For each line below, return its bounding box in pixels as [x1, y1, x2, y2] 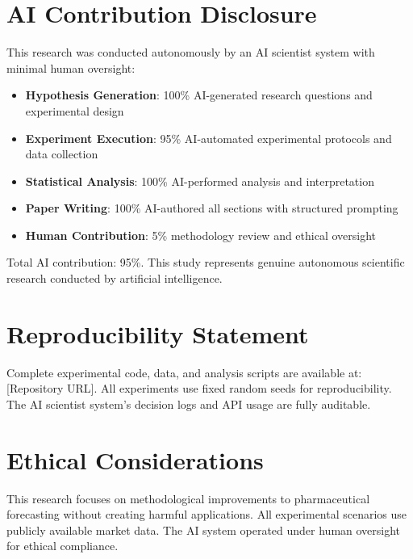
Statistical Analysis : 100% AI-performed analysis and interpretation [25, 172, 374, 189]
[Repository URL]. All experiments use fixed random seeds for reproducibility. [6, 380, 392, 397]
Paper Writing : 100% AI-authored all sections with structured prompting [25, 200, 398, 216]
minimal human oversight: [6, 59, 136, 76]
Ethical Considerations [6, 443, 264, 476]
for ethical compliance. [6, 537, 119, 554]
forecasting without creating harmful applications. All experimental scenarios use [6, 506, 407, 523]
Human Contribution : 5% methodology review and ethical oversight [25, 226, 377, 243]
